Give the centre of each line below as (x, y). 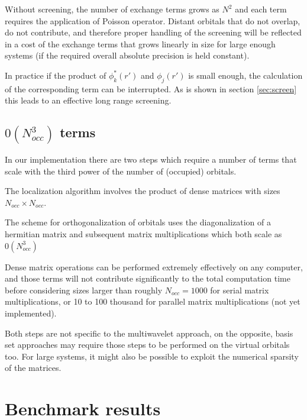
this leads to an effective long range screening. (88, 100)
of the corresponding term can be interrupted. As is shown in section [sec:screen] (151, 88)
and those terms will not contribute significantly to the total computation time (148, 278)
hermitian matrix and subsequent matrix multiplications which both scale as (143, 233)
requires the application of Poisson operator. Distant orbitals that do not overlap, (153, 20)
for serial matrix (240, 290)
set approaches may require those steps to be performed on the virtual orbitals (147, 345)
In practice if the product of (56, 75)
